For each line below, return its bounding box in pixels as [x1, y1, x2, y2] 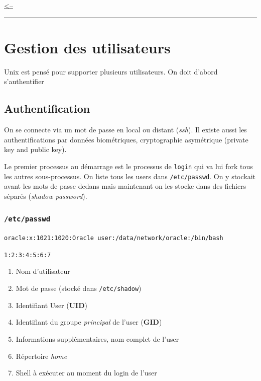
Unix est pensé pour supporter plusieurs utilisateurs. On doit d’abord [4, 66, 218, 77]
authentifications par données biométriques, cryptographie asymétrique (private [4, 134, 248, 144]
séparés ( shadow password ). [4, 190, 87, 201]
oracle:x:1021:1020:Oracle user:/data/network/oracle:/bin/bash [4, 235, 223, 242]
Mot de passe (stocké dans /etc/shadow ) [16, 283, 142, 293]
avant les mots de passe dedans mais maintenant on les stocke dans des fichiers [4, 181, 246, 191]
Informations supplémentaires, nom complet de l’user [16, 333, 179, 344]
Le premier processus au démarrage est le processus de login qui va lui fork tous [4, 161, 253, 171]
